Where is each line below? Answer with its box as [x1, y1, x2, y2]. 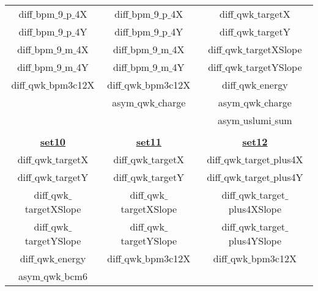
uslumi [243, 113, 272, 127]
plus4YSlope [228, 234, 282, 248]
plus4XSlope [228, 202, 282, 216]
